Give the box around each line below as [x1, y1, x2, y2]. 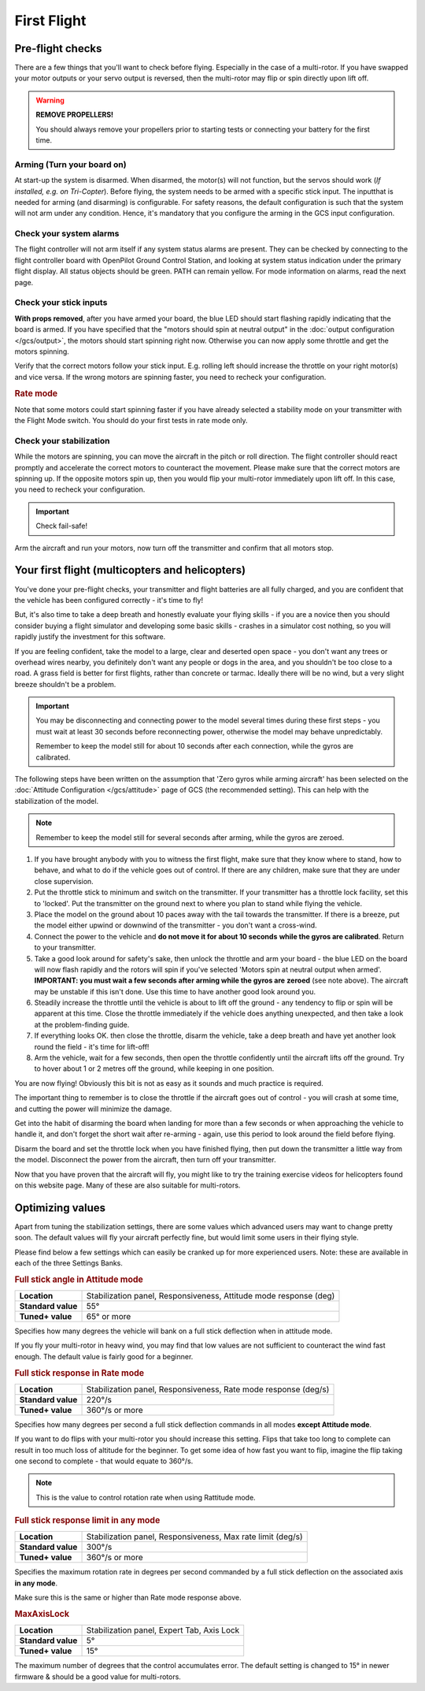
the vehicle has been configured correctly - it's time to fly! [14, 595, 204, 604]
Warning [35, 95, 65, 105]
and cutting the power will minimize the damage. [14, 1104, 172, 1113]
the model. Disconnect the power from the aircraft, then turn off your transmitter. [14, 1155, 276, 1165]
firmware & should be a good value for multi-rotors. [14, 1671, 181, 1682]
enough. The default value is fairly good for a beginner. [14, 1351, 194, 1361]
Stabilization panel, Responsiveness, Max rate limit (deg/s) [86, 1531, 303, 1542]
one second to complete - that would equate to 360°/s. [14, 1456, 194, 1466]
